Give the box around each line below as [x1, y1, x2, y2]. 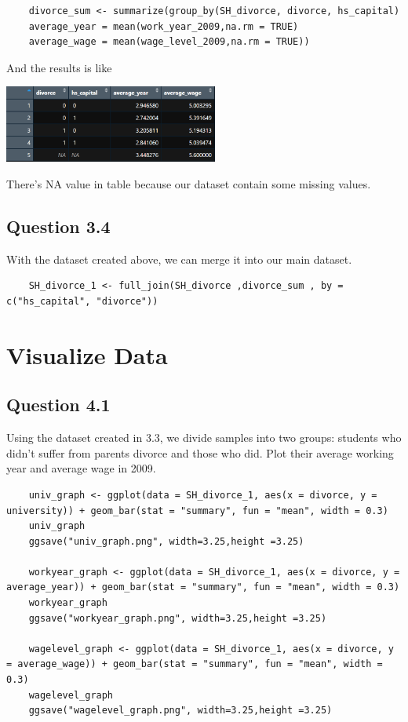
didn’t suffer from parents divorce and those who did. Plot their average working [6, 444, 394, 461]
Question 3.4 [6, 213, 111, 238]
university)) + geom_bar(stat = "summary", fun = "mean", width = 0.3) [6, 505, 388, 516]
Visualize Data [6, 338, 168, 370]
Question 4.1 [6, 392, 111, 417]
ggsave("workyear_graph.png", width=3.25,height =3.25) [28, 612, 327, 624]
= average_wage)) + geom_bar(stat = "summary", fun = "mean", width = [6, 658, 383, 670]
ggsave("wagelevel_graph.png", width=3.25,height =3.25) [28, 705, 333, 717]
